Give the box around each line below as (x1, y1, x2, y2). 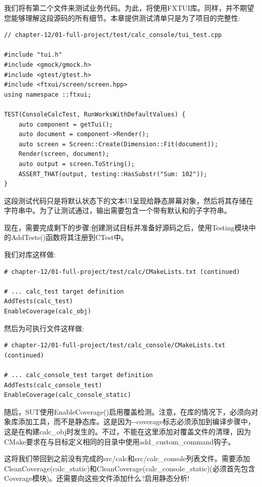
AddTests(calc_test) (4, 298, 73, 305)
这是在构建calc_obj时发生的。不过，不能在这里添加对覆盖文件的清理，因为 (4, 426, 251, 436)
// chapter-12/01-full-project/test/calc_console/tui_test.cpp (4, 31, 222, 39)
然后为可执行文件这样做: (4, 322, 84, 333)
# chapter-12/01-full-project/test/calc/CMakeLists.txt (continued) (4, 268, 240, 275)
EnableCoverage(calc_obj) (4, 308, 91, 315)
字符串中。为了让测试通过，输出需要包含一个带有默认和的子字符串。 (4, 205, 231, 216)
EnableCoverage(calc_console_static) (4, 391, 131, 399)
